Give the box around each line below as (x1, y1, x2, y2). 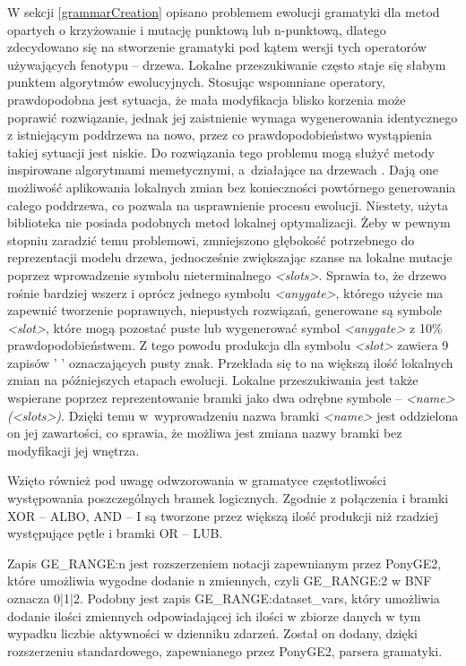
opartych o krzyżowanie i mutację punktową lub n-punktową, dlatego (7, 20, 386, 38)
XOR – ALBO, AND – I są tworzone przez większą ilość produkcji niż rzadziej (7, 506, 438, 525)
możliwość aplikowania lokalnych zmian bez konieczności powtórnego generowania (7, 177, 456, 196)
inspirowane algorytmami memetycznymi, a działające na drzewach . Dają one (7, 160, 439, 179)
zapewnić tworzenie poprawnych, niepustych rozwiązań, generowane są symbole (7, 301, 442, 320)
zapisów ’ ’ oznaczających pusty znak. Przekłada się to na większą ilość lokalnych (7, 353, 453, 371)
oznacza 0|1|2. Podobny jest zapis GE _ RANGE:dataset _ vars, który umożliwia (7, 589, 440, 607)
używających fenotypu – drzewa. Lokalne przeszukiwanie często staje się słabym (7, 55, 446, 73)
